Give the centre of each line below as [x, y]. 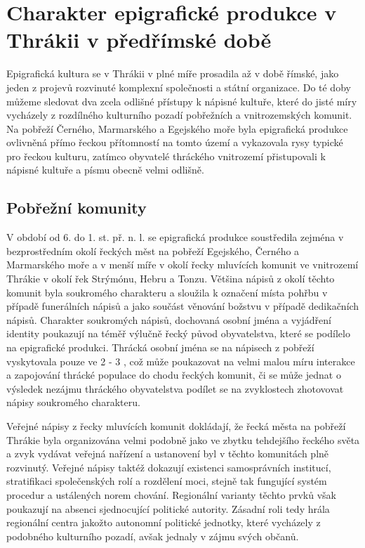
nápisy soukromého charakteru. [73, 402]
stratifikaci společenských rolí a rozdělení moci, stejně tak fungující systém [167, 481]
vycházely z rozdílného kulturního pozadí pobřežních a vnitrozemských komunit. [179, 115]
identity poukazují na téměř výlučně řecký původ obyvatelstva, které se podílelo [178, 333]
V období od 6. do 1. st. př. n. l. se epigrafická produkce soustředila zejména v [175, 237]
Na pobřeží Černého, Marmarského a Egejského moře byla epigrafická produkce [177, 128]
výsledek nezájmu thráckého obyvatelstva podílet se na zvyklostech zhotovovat [175, 388]
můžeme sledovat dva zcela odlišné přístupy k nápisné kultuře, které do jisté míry [182, 101]
